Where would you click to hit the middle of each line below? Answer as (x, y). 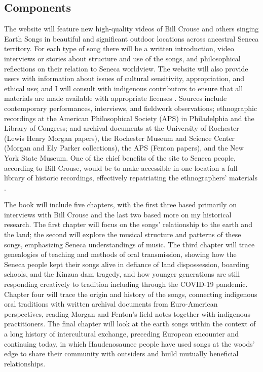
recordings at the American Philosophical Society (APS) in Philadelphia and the (129, 118)
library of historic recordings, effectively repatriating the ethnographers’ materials (131, 178)
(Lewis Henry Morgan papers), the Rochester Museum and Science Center (120, 138)
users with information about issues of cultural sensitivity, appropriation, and (124, 78)
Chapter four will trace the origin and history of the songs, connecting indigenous (131, 294)
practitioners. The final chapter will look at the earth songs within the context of (130, 324)
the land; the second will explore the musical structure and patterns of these (123, 234)
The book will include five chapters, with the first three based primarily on (120, 204)
